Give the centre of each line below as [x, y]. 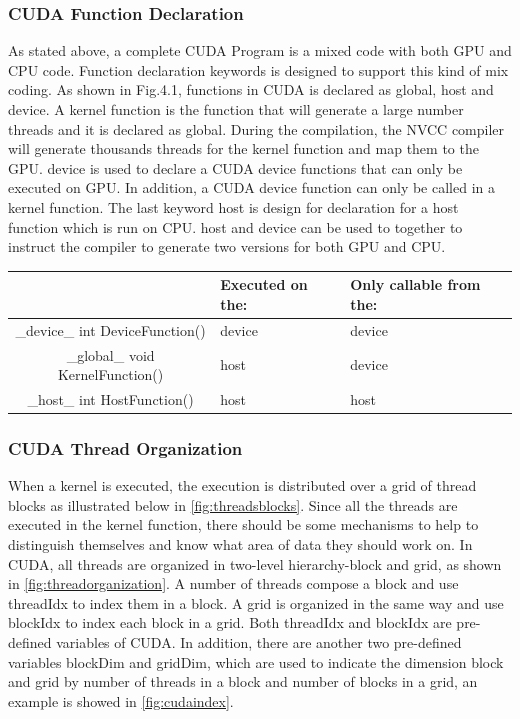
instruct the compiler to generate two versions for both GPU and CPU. [227, 246]
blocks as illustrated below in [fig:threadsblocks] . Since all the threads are [233, 504]
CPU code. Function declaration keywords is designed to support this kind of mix [258, 69]
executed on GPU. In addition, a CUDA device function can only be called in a [252, 187]
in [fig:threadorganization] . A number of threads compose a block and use [233, 583]
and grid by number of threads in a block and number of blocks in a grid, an [243, 681]
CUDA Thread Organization [125, 447]
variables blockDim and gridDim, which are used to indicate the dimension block [256, 661]
